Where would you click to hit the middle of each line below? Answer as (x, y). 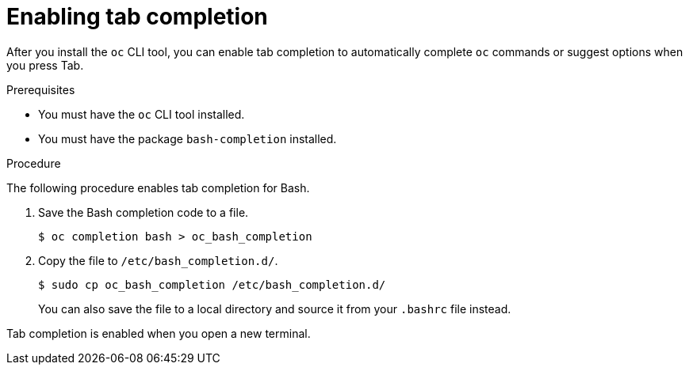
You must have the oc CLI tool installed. (142, 114)
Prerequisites (41, 89)
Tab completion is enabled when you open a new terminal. (159, 333)
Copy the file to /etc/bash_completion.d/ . (158, 260)
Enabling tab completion (137, 17)
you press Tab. (45, 65)
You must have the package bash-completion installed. (188, 138)
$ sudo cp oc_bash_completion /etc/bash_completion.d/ (212, 284)
